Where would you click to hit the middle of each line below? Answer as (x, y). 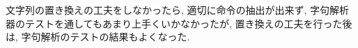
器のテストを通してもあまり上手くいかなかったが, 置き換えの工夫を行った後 (179, 23)
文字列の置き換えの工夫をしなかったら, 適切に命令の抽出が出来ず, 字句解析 (178, 10)
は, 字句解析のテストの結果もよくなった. (98, 37)
